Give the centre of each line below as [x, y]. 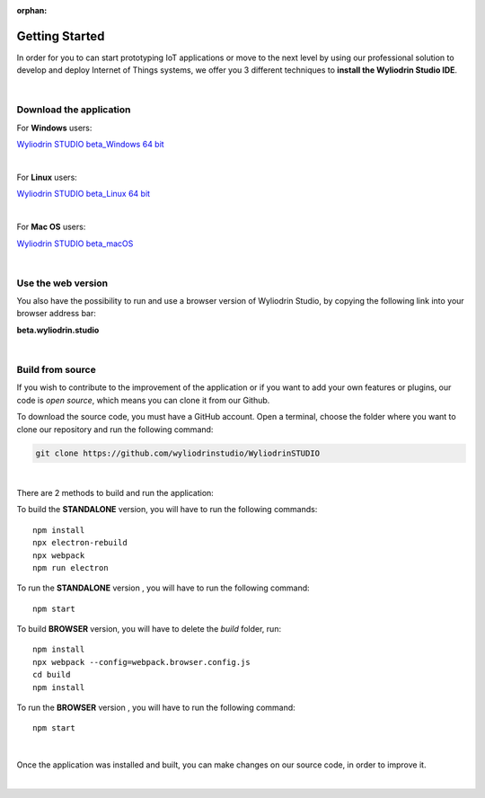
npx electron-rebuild [80, 543]
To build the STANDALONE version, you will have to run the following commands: [167, 510]
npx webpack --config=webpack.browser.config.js [141, 662]
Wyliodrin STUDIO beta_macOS [75, 244]
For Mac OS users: [51, 227]
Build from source [56, 370]
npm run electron [71, 567]
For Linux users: [47, 177]
